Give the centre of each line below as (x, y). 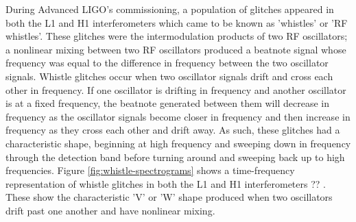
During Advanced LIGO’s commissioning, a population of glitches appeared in (170, 9)
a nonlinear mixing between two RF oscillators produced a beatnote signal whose (176, 49)
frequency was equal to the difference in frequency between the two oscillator (167, 63)
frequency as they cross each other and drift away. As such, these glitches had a (173, 130)
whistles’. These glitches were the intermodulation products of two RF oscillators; (177, 36)
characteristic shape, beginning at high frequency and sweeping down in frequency (178, 143)
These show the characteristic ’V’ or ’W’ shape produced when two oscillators (169, 197)
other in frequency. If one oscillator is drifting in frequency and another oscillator (176, 89)
